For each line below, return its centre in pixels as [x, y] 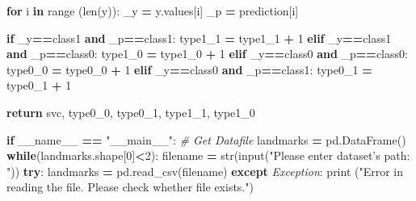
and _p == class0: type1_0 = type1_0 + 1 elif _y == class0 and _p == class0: [207, 54]
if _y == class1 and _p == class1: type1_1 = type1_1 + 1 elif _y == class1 [199, 38]
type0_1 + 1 [39, 85]
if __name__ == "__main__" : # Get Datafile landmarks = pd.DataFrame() [206, 139]
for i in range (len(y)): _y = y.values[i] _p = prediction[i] [153, 10]
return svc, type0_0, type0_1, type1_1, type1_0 [131, 112]
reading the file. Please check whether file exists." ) [130, 187]
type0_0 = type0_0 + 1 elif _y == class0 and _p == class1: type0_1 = [189, 69]
